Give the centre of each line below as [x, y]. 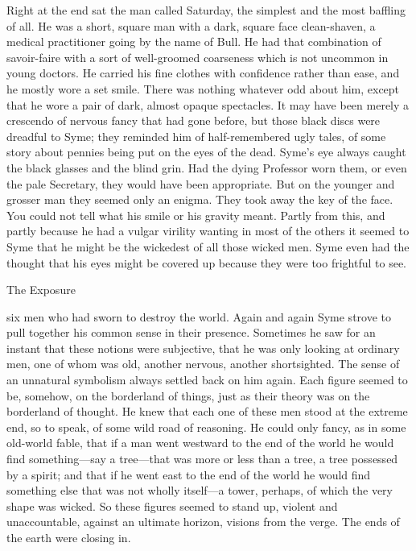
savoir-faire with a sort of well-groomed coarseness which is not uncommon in [198, 57]
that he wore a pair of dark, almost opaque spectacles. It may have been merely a [208, 104]
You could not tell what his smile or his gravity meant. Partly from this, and [196, 215]
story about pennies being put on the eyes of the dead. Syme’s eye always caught [206, 152]
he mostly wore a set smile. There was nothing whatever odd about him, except [203, 88]
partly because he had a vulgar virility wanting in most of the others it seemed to [208, 231]
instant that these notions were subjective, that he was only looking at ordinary [203, 348]
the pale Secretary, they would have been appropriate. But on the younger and [201, 183]
